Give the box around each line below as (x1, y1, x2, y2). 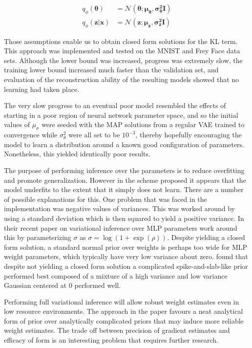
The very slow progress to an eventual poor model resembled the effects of (4, 100, 226, 110)
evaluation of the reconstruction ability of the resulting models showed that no (4, 74, 239, 85)
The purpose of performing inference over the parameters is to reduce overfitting (4, 165, 245, 175)
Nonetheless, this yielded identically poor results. (4, 149, 150, 159)
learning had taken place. (4, 84, 80, 94)
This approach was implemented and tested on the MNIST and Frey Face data (4, 45, 240, 56)
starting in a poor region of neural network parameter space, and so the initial (4, 109, 238, 120)
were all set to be (68, 130, 120, 140)
